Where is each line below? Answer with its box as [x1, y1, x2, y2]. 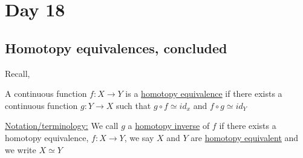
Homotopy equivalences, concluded [5, 38, 227, 57]
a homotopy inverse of [128, 119, 210, 132]
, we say [124, 131, 154, 143]
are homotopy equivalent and [191, 131, 299, 143]
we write [5, 143, 36, 156]
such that [116, 99, 151, 111]
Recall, [5, 67, 30, 79]
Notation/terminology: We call [5, 119, 119, 132]
